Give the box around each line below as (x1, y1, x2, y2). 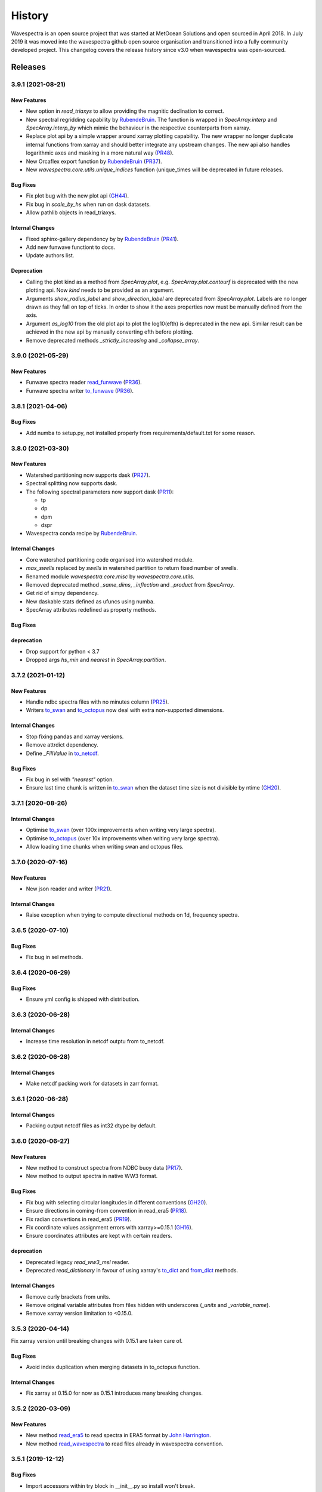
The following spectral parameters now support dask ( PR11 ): (26, 488, 174, 495)
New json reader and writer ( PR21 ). (26, 885, 112, 892)
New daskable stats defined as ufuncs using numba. (26, 597, 155, 605)
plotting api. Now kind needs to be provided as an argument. (26, 286, 175, 294)
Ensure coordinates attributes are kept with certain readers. (26, 1232, 172, 1240)
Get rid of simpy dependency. (26, 590, 99, 597)
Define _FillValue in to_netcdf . (26, 750, 99, 757)
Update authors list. (26, 252, 75, 259)
